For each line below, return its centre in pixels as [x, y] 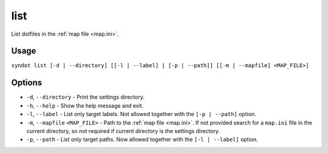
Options [27, 83]
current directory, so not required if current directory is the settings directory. [123, 131]
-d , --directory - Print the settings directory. [86, 97]
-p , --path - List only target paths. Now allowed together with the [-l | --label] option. [142, 140]
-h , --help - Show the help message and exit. [85, 105]
